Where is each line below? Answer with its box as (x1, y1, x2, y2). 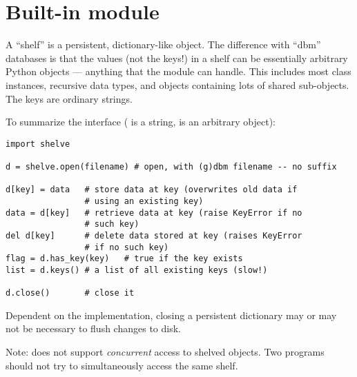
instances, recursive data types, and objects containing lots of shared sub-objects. (6, 77, 349, 92)
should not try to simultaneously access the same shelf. (6, 358, 238, 372)
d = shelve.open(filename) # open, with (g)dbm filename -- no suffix (6, 162, 337, 172)
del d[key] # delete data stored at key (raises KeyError (6, 230, 302, 241)
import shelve (6, 139, 70, 149)
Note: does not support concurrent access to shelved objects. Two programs (6, 345, 325, 359)
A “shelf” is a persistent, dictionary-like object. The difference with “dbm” (6, 37, 321, 52)
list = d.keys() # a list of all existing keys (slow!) (6, 265, 268, 275)
